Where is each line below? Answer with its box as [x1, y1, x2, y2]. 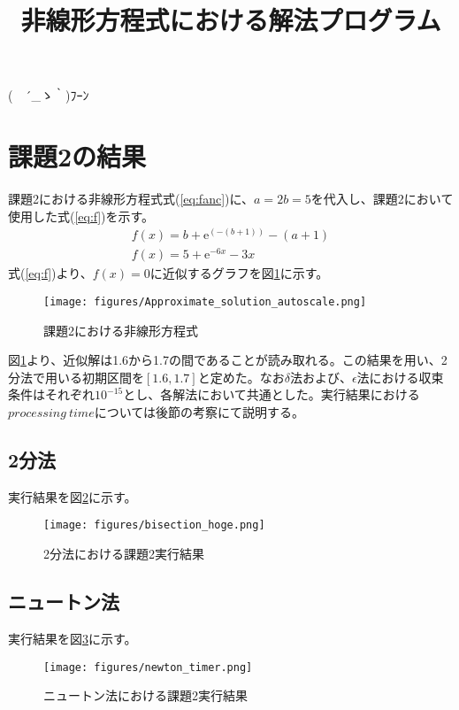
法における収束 [356, 367, 444, 386]
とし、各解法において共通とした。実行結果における [123, 385, 420, 404]
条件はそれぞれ [8, 385, 95, 404]
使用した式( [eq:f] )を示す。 [8, 206, 155, 225]
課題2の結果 [8, 138, 147, 174]
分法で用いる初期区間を [8, 367, 144, 386]
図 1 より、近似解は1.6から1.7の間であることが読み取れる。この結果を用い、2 [8, 351, 448, 369]
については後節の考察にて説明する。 [94, 403, 304, 421]
